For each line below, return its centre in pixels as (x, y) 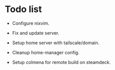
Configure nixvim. (31, 23)
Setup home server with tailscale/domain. (56, 43)
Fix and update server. (36, 33)
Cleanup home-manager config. (46, 52)
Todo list (23, 9)
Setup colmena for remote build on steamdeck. (61, 62)
